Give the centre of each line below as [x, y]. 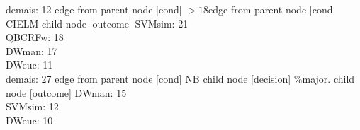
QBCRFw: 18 [35, 37]
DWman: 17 [32, 51]
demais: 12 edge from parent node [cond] [94, 9]
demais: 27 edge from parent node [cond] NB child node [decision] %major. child [180, 78]
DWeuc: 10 [29, 120]
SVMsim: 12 [32, 106]
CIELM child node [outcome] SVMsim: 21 [97, 23]
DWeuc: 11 [29, 65]
